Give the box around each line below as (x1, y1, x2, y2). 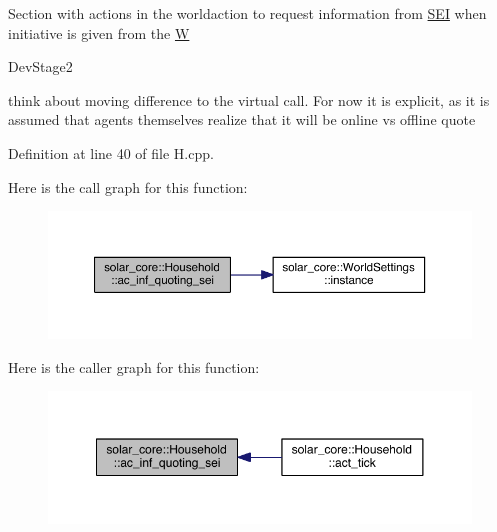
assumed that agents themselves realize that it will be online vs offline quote (8, 109, 476, 130)
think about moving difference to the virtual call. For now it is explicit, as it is (8, 89, 490, 110)
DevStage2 (8, 56, 73, 77)
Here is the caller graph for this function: (8, 356, 260, 377)
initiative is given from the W (8, 22, 190, 43)
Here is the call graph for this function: (8, 176, 248, 197)
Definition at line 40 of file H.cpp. (8, 142, 214, 163)
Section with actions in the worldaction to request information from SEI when (8, 3, 487, 23)
